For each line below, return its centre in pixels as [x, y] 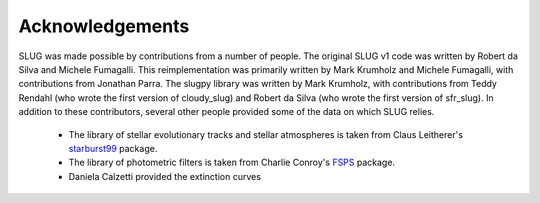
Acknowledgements [104, 26]
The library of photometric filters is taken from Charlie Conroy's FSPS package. [231, 162]
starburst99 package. [113, 148]
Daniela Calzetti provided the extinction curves [165, 176]
